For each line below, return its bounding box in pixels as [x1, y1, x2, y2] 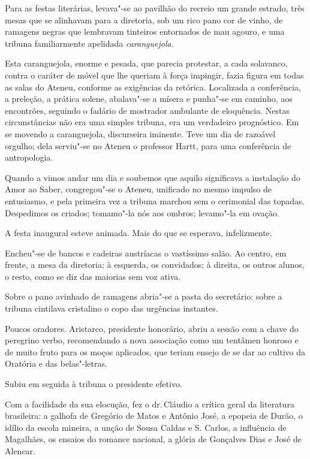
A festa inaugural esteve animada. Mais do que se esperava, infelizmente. [5, 227, 272, 239]
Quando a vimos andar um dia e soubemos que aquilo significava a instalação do [5, 171, 300, 183]
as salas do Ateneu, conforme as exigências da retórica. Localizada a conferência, [5, 80, 301, 93]
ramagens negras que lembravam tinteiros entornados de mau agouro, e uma [5, 25, 285, 38]
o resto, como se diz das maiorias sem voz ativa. [5, 270, 181, 282]
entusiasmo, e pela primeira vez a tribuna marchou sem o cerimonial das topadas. [5, 194, 305, 207]
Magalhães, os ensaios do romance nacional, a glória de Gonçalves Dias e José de [5, 433, 302, 445]
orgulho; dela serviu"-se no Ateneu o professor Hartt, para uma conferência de [5, 139, 291, 152]
